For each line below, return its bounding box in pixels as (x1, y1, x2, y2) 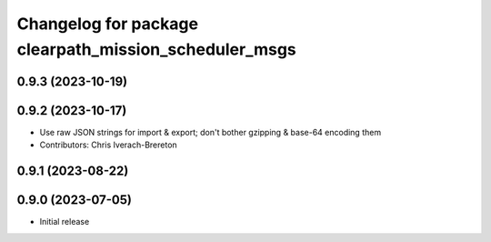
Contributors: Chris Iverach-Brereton (39, 139, 177, 150)
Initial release (39, 217, 90, 227)
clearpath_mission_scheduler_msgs (16, 39, 297, 59)
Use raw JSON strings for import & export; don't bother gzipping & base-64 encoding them (39, 126, 382, 137)
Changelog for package (16, 14, 199, 34)
